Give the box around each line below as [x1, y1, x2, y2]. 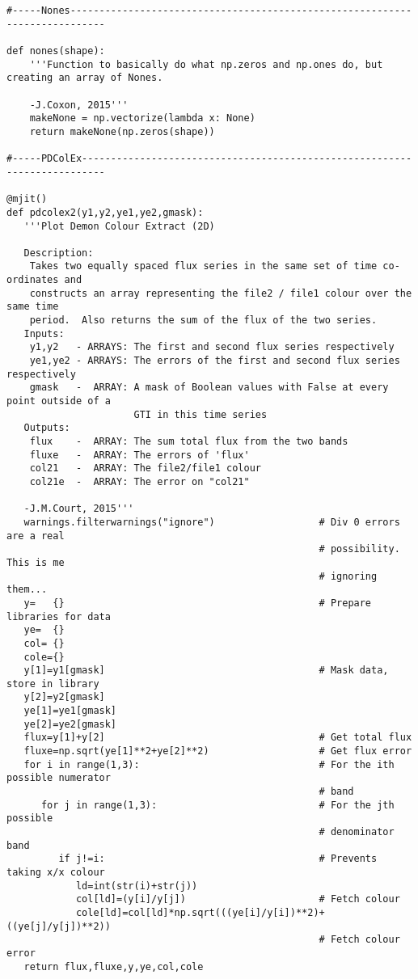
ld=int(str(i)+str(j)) [75, 880, 198, 892]
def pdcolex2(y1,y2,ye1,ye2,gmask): [6, 206, 204, 218]
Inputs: [23, 327, 65, 340]
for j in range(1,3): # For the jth [40, 799, 395, 811]
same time [6, 301, 59, 313]
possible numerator [6, 772, 111, 784]
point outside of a [6, 395, 111, 407]
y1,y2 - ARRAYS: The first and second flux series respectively [29, 341, 395, 353]
